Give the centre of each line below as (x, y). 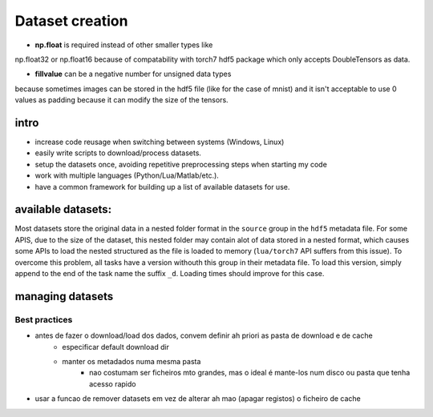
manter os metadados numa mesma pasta (132, 361)
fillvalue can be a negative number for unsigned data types (133, 74)
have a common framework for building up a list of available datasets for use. (162, 186)
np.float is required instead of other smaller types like (124, 45)
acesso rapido (113, 383)
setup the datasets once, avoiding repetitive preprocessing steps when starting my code (181, 164)
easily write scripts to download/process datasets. (118, 153)
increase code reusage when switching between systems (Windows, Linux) (160, 142)
